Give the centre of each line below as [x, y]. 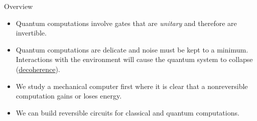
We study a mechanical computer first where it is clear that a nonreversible [132, 86]
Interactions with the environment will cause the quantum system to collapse [134, 59]
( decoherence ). [38, 69]
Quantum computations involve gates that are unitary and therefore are [126, 23]
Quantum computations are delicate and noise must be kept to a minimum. [132, 49]
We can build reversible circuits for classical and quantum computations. [127, 112]
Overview [19, 6]
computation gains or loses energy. [69, 96]
